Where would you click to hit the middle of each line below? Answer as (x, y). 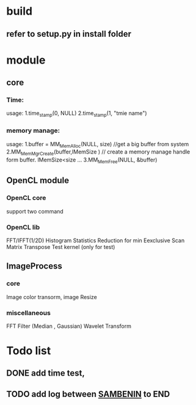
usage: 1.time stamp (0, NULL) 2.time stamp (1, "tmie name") (77, 114)
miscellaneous (28, 313)
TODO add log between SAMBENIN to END (88, 394)
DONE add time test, (46, 373)
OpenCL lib (23, 227)
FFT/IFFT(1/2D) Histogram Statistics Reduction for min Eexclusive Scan (96, 240)
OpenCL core (26, 198)
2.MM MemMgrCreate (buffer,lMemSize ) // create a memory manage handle (98, 153)
